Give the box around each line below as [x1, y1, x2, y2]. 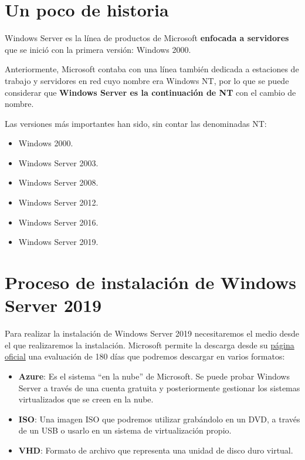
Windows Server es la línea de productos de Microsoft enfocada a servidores [5, 32, 289, 44]
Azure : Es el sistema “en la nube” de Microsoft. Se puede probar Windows [18, 370, 290, 382]
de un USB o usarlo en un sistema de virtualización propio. [18, 424, 232, 437]
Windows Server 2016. [18, 216, 99, 228]
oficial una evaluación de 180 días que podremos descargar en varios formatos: [5, 350, 285, 362]
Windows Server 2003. [18, 156, 99, 169]
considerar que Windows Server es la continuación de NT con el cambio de [5, 86, 296, 98]
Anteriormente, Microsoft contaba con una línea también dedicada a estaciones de [5, 63, 299, 75]
